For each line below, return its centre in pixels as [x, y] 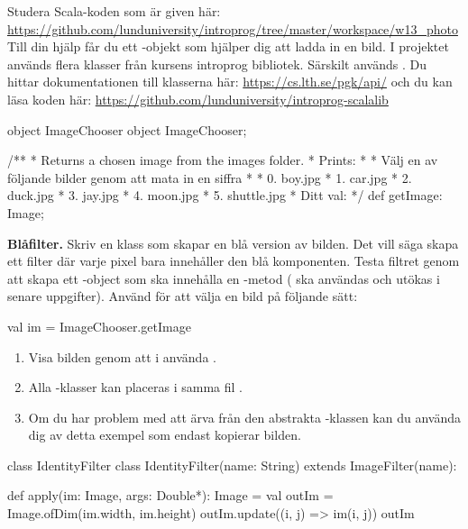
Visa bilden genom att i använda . [122, 356]
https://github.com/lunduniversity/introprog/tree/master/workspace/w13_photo [233, 28]
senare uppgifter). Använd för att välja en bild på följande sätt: [183, 296]
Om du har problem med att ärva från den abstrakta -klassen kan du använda [244, 417]
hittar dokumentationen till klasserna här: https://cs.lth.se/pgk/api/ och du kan [230, 82]
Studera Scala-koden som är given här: [114, 11]
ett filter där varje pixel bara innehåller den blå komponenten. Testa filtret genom [234, 261]
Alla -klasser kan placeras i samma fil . [135, 387]
